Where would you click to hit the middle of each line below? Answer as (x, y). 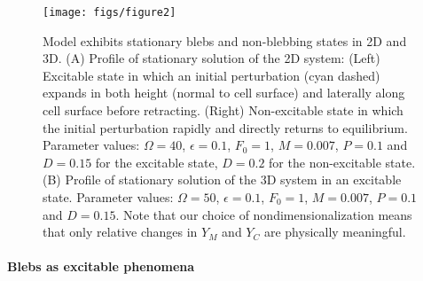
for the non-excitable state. (342, 162)
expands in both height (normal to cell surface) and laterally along (224, 93)
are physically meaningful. (335, 232)
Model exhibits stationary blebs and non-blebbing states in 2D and (225, 40)
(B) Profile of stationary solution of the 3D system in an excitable (222, 180)
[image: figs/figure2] (110, 12)
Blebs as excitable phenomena (101, 266)
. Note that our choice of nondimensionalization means (264, 214)
